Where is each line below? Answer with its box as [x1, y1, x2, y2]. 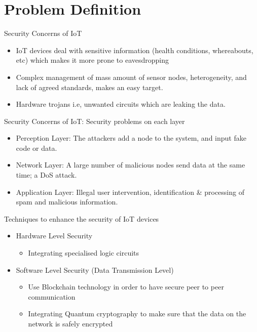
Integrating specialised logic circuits [28, 247, 139, 258]
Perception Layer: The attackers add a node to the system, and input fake [16, 133, 246, 143]
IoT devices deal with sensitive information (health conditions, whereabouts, [16, 45, 253, 55]
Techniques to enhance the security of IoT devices [4, 213, 159, 224]
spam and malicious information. [16, 196, 118, 207]
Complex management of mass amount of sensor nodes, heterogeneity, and [16, 71, 247, 82]
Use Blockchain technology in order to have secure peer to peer [28, 281, 224, 292]
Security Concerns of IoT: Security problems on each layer [4, 115, 185, 126]
